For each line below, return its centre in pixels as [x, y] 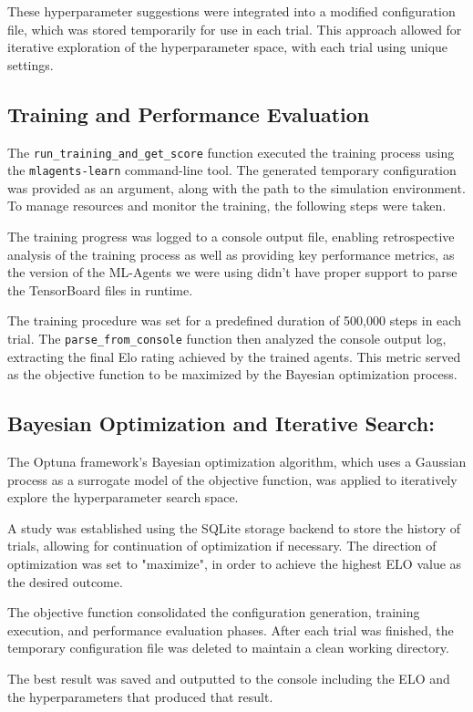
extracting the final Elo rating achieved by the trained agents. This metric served [234, 356]
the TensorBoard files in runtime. [100, 289]
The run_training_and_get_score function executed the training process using [231, 152]
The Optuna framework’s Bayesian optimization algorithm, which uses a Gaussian [237, 462]
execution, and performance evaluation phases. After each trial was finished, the [231, 629]
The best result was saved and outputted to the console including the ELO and [229, 679]
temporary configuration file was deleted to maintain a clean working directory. [228, 648]
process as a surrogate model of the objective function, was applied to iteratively [232, 479]
